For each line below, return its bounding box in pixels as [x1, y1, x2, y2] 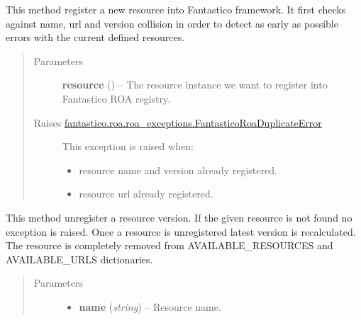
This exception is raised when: [62, 139, 194, 154]
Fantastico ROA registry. [62, 91, 171, 105]
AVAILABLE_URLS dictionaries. [6, 251, 153, 266]
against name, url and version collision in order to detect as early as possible [6, 16, 338, 30]
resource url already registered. [79, 186, 213, 201]
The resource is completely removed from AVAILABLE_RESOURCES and [6, 238, 333, 253]
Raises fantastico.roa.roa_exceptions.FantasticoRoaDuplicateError [33, 115, 322, 130]
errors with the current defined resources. [6, 30, 185, 45]
